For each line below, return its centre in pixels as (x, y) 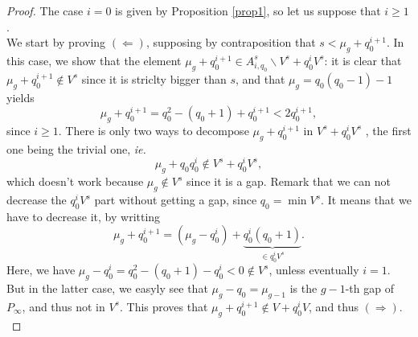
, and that (260, 78)
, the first (388, 130)
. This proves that (164, 306)
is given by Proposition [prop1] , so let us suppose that (248, 10)
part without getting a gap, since (176, 200)
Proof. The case (45, 10)
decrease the (37, 200)
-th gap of (369, 288)
